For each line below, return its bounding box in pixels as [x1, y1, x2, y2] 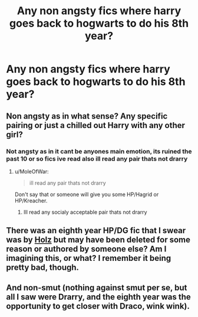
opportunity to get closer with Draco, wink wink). [6, 301, 190, 311]
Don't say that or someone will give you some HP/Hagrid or [14, 191, 159, 198]
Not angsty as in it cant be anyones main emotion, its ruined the [6, 147, 192, 155]
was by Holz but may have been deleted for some [6, 235, 190, 245]
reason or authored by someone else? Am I [6, 244, 167, 254]
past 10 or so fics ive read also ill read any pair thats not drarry [6, 155, 188, 163]
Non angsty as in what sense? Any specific [6, 111, 168, 121]
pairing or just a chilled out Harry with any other [6, 120, 186, 130]
